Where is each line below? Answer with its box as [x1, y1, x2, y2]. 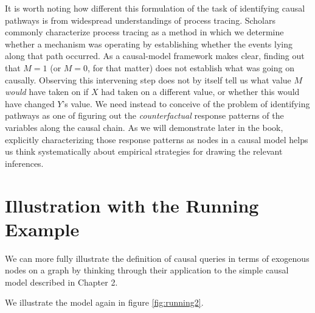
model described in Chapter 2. [5, 275, 118, 288]
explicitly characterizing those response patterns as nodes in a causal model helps [5, 133, 308, 146]
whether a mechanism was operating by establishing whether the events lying [5, 37, 292, 50]
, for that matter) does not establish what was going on [88, 61, 294, 74]
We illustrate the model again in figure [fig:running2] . [5, 296, 204, 309]
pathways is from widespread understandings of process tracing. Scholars [5, 13, 275, 26]
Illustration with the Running [5, 192, 259, 217]
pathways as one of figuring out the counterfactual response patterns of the [5, 109, 284, 122]
